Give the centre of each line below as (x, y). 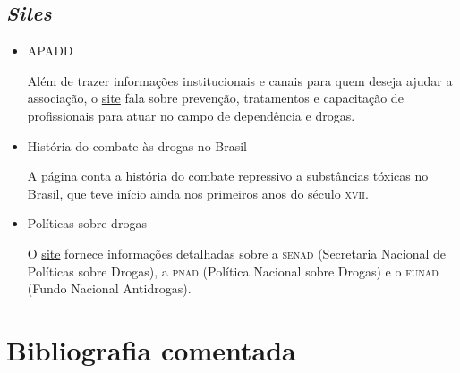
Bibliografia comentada (151, 349)
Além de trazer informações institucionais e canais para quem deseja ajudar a (240, 80)
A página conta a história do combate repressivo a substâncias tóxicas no (228, 176)
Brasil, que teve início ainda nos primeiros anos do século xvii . (198, 193)
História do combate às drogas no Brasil (137, 145)
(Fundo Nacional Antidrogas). (109, 288)
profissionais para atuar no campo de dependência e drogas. (191, 115)
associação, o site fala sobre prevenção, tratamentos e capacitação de (215, 98)
